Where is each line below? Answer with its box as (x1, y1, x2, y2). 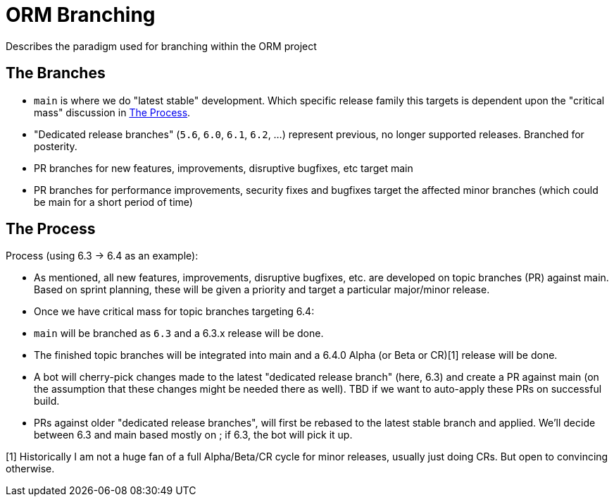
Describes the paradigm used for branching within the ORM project (6, 39, 317, 52)
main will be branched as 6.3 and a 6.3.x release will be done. (34, 327, 324, 340)
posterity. (34, 140, 77, 152)
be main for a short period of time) (34, 195, 193, 208)
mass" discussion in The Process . (34, 106, 191, 118)
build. (34, 395, 60, 408)
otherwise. (6, 463, 55, 475)
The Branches (6, 64, 106, 82)
